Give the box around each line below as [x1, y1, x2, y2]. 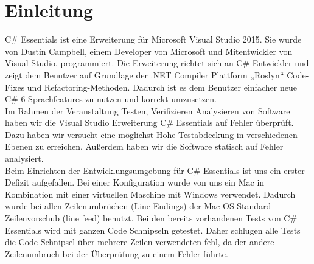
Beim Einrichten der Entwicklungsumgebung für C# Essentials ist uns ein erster [5, 164, 305, 176]
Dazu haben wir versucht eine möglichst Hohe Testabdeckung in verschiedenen [5, 128, 298, 141]
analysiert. [5, 152, 44, 165]
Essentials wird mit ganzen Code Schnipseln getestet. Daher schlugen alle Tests [5, 223, 301, 236]
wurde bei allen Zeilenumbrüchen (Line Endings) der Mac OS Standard [5, 200, 271, 212]
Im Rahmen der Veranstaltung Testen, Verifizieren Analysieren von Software [5, 104, 290, 117]
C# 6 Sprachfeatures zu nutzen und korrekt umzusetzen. [5, 92, 217, 105]
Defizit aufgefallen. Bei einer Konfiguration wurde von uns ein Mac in [5, 176, 265, 189]
